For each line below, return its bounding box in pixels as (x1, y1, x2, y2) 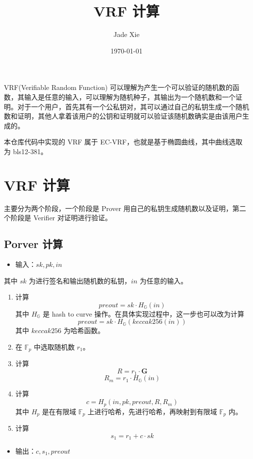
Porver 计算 (4, 236, 63, 251)
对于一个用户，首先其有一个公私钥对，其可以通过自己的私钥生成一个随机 (17, 101, 249, 111)
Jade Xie (113, 29, 140, 39)
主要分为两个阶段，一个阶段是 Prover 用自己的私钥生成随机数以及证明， (4, 203, 233, 213)
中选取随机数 (34, 341, 75, 352)
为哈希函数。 (63, 325, 105, 335)
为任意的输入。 (140, 275, 188, 285)
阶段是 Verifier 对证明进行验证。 (10, 212, 112, 223)
